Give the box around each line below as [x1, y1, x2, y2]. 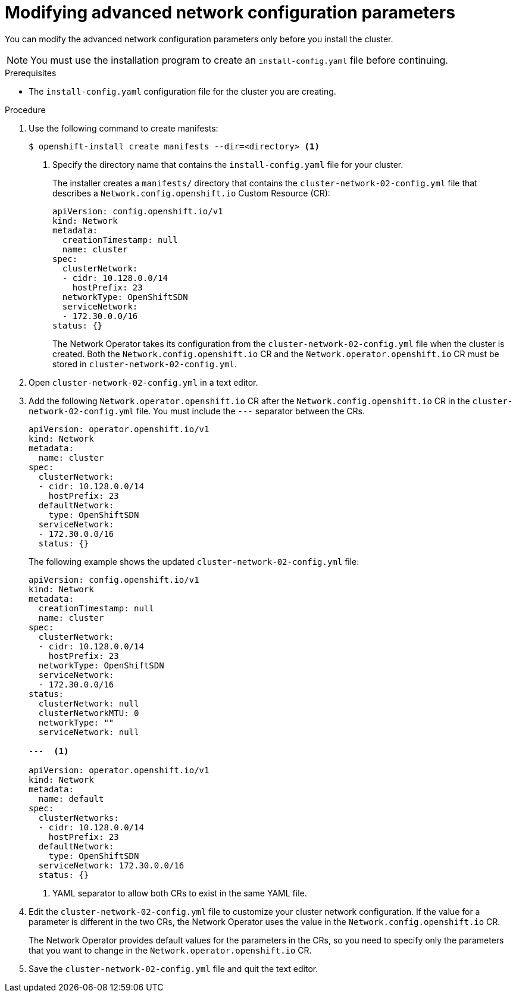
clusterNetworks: [38, 812, 119, 823]
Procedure [5, 104, 46, 115]
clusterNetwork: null [38, 698, 139, 708]
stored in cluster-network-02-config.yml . [52, 358, 237, 369]
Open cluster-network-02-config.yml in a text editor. [29, 377, 258, 387]
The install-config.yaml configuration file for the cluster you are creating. [29, 86, 336, 96]
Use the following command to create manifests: [29, 123, 218, 133]
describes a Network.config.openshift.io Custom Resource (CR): [52, 187, 330, 198]
